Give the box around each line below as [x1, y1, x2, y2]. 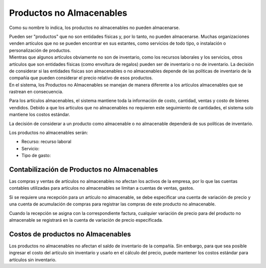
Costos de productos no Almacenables [9, 230, 131, 238]
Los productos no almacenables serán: [9, 130, 88, 135]
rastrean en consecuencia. [9, 89, 64, 95]
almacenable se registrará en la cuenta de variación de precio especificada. [9, 217, 164, 223]
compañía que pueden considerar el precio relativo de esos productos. [9, 75, 153, 81]
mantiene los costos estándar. [9, 111, 70, 118]
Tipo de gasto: [21, 153, 51, 159]
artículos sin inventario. [9, 257, 57, 263]
